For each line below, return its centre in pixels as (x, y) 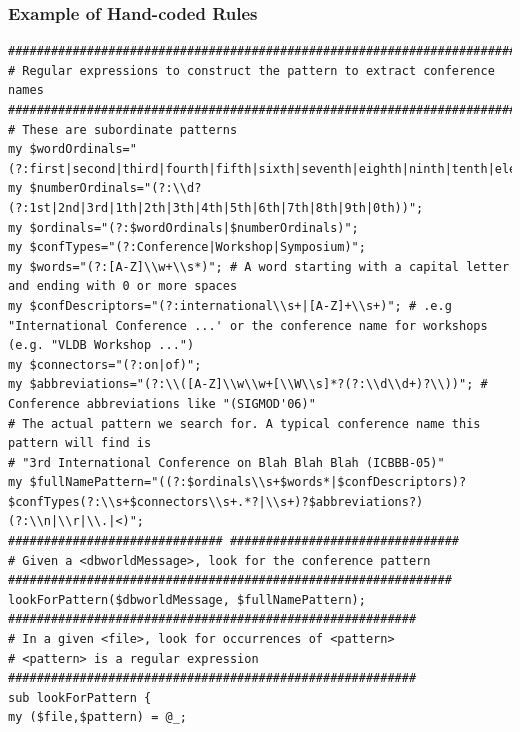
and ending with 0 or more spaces (123, 286)
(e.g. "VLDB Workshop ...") (101, 345)
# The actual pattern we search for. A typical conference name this (244, 423)
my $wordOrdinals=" (72, 149)
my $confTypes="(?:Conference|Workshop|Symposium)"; (187, 247)
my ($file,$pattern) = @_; (97, 717)
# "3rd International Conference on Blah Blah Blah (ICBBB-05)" (226, 462)
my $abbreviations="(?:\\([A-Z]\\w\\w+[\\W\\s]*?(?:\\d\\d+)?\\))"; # (248, 384)
